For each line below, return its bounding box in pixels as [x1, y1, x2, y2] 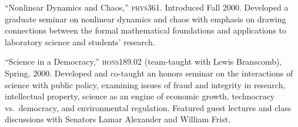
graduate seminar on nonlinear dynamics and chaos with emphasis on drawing [5, 12, 286, 25]
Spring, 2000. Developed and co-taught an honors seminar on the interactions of [5, 66, 293, 79]
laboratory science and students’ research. [5, 35, 155, 48]
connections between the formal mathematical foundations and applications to [5, 24, 287, 36]
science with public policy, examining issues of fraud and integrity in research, [5, 78, 286, 91]
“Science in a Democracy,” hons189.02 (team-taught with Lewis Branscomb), [5, 55, 282, 68]
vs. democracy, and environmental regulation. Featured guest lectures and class [5, 101, 292, 113]
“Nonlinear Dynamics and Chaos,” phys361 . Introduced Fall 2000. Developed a [5, 1, 289, 13]
